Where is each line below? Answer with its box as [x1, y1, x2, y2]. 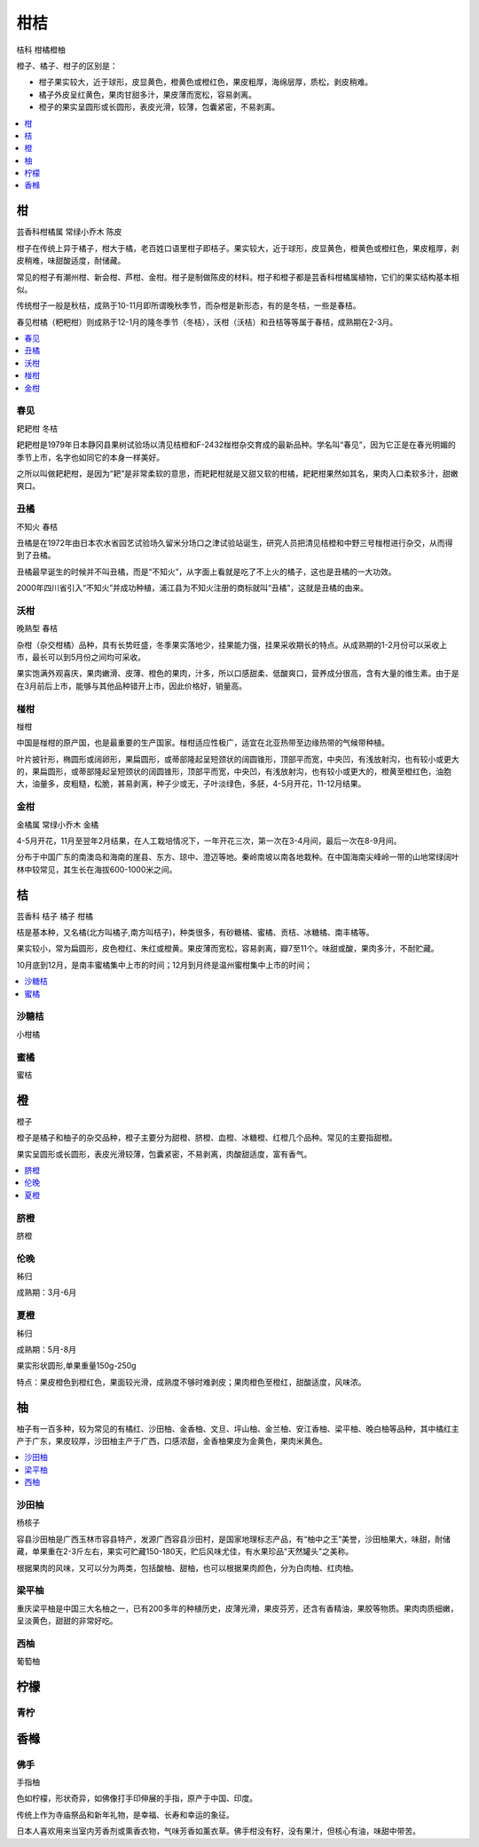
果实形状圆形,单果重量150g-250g [16, 1361, 137, 1371]
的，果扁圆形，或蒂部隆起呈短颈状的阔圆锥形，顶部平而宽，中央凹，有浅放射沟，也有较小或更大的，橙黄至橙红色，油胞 [16, 766, 452, 777]
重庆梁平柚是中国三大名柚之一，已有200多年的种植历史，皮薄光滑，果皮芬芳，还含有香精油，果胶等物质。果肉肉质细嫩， [16, 1603, 459, 1614]
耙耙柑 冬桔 [16, 423, 58, 434]
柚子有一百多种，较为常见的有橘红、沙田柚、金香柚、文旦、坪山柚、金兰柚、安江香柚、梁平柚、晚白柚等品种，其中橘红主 [16, 1423, 459, 1433]
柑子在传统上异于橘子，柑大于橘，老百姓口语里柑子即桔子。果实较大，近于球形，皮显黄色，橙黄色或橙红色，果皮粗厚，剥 [16, 242, 459, 253]
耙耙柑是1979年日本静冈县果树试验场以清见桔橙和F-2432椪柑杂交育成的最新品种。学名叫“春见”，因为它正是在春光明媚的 [16, 439, 456, 450]
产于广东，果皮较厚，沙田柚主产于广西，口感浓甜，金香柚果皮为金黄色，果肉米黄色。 [16, 1436, 327, 1447]
